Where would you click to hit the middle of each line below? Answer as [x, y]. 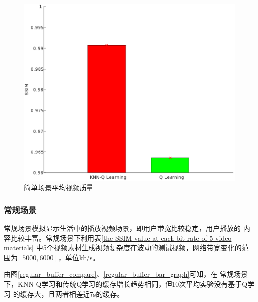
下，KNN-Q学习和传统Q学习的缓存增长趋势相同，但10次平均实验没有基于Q [126, 284]
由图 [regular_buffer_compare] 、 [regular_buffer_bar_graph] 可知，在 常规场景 [126, 274]
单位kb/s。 [82, 257]
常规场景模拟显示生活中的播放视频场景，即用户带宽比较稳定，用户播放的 [122, 228]
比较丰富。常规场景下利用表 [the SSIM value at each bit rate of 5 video [121, 238]
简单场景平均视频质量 [59, 188]
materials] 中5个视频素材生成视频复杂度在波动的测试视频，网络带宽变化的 [123, 248]
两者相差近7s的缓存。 [89, 293]
